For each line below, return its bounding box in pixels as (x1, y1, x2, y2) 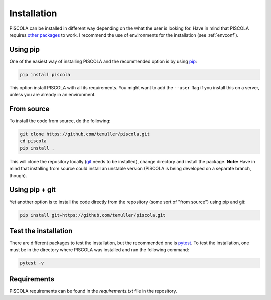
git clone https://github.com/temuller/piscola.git (20, 131, 150, 137)
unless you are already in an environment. (9, 92, 96, 98)
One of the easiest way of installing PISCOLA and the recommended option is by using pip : (9, 58, 197, 64)
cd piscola (20, 138, 47, 144)
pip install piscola (20, 72, 70, 77)
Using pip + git (9, 186, 56, 194)
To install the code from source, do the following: (9, 118, 111, 124)
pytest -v (20, 260, 44, 266)
